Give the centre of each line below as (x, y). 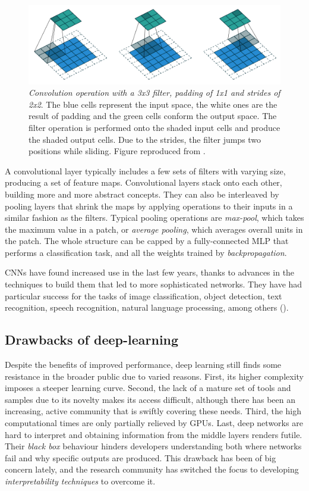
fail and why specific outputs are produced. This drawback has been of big (141, 457)
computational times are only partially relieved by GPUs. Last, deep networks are (154, 423)
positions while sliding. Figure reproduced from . (117, 151)
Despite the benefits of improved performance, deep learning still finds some (143, 365)
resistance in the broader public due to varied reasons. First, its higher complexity (154, 376)
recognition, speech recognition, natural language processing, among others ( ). (147, 307)
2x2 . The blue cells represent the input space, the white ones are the (153, 104)
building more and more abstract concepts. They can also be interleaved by (142, 194)
